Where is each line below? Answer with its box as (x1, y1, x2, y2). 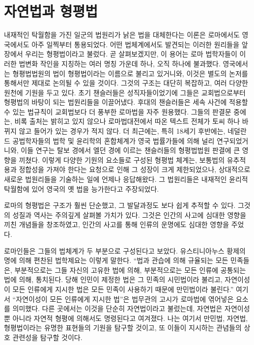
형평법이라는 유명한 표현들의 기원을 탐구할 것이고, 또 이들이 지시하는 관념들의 (4, 322, 242, 333)
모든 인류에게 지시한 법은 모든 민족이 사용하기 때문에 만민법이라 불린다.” (12, 284, 234, 294)
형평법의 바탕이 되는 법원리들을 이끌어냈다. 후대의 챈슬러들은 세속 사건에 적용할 (4, 97, 248, 107)
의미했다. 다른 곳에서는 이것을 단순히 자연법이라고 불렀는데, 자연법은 (12, 303, 223, 314)
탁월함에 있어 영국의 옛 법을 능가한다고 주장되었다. (4, 183, 159, 194)
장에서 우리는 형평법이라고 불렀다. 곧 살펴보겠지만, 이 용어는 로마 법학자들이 (4, 49, 237, 59)
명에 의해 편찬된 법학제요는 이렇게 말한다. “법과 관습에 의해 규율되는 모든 (4, 255, 228, 265)
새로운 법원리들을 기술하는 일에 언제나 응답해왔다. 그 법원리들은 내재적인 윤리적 (4, 174, 248, 184)
